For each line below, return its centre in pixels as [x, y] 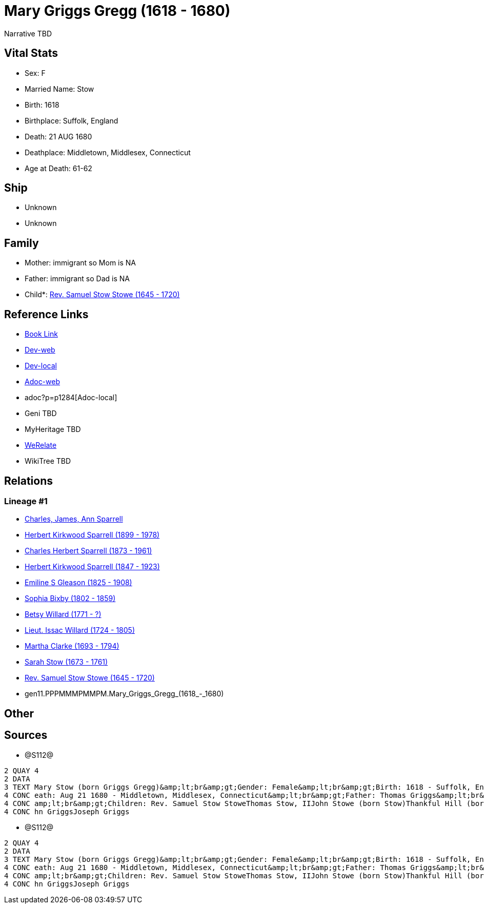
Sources [26, 735]
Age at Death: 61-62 [58, 168]
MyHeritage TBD [53, 429]
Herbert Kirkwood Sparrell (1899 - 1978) [92, 535]
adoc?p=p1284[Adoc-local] [71, 398]
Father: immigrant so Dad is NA [77, 279]
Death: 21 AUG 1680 [58, 136]
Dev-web [40, 350]
